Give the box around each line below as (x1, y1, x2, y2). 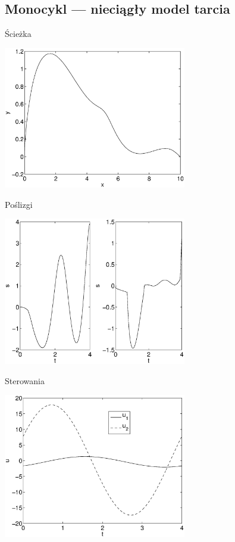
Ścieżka (5, 27, 32, 40)
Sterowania (5, 374, 45, 387)
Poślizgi (5, 198, 33, 210)
